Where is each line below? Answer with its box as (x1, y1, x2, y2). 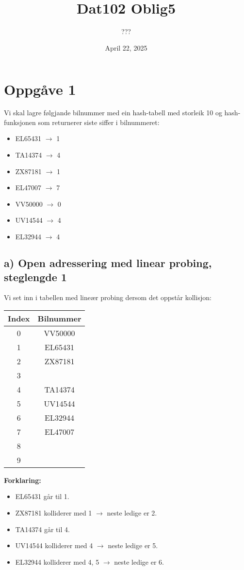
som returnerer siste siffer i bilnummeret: (38, 117, 160, 127)
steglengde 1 (4, 269, 67, 285)
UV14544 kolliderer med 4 (15, 540, 93, 551)
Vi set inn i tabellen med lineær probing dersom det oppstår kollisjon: (4, 292, 211, 303)
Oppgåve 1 (4, 79, 76, 99)
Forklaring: (4, 475, 41, 485)
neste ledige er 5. (108, 540, 158, 551)
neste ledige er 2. (107, 507, 157, 517)
